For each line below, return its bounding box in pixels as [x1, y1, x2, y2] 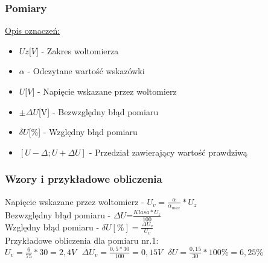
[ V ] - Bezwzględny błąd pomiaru [38, 105, 159, 118]
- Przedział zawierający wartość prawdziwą [89, 145, 247, 158]
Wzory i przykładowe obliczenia [5, 171, 162, 186]
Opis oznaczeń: [5, 24, 60, 37]
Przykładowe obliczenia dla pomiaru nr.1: [5, 233, 159, 246]
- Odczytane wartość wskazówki [27, 65, 145, 77]
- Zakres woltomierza [41, 44, 119, 57]
